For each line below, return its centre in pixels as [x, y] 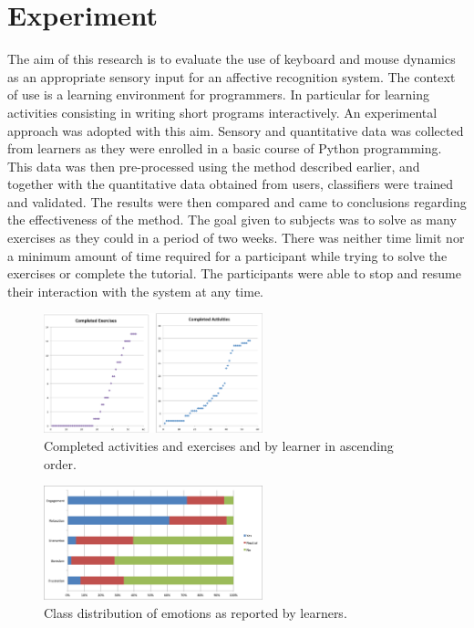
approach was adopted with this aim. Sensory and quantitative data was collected [236, 130]
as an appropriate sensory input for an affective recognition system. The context [232, 76]
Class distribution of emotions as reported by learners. [196, 612]
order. [60, 463]
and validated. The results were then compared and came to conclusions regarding [237, 201]
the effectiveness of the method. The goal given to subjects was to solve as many [232, 220]
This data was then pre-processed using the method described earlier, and [214, 166]
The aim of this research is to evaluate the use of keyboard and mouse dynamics [232, 59]
